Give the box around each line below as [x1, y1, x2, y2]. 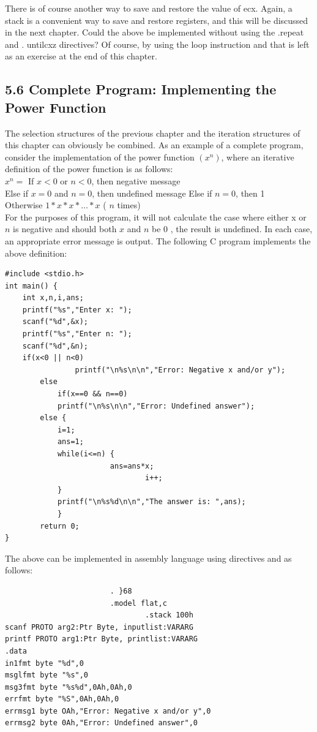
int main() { [5, 281, 58, 290]
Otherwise [5, 198, 43, 211]
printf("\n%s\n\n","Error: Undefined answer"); [57, 401, 255, 410]
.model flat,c [110, 598, 167, 608]
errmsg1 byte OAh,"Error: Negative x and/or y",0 [5, 706, 211, 715]
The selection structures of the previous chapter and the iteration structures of [5, 126, 300, 139]
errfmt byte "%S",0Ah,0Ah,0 [5, 695, 119, 704]
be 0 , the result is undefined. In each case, [152, 222, 313, 235]
